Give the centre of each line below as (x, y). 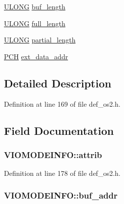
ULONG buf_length (35, 6)
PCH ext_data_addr (36, 56)
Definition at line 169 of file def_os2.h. (62, 103)
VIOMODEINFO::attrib (53, 154)
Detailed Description (58, 83)
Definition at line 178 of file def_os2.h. (62, 173)
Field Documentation (59, 130)
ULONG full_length (35, 23)
